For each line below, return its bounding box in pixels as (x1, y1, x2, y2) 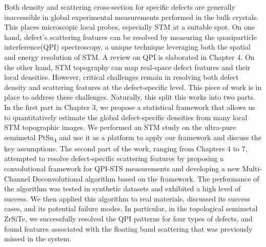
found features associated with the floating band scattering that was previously (4, 223, 253, 234)
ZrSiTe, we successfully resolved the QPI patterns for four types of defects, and (4, 213, 253, 223)
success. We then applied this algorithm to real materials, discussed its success (4, 193, 251, 204)
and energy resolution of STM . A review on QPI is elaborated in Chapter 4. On (4, 51, 255, 62)
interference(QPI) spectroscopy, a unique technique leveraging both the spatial (4, 41, 251, 52)
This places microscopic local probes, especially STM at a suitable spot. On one (4, 21, 255, 32)
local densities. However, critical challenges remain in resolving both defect (4, 72, 239, 82)
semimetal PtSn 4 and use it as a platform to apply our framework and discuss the (4, 131, 261, 144)
